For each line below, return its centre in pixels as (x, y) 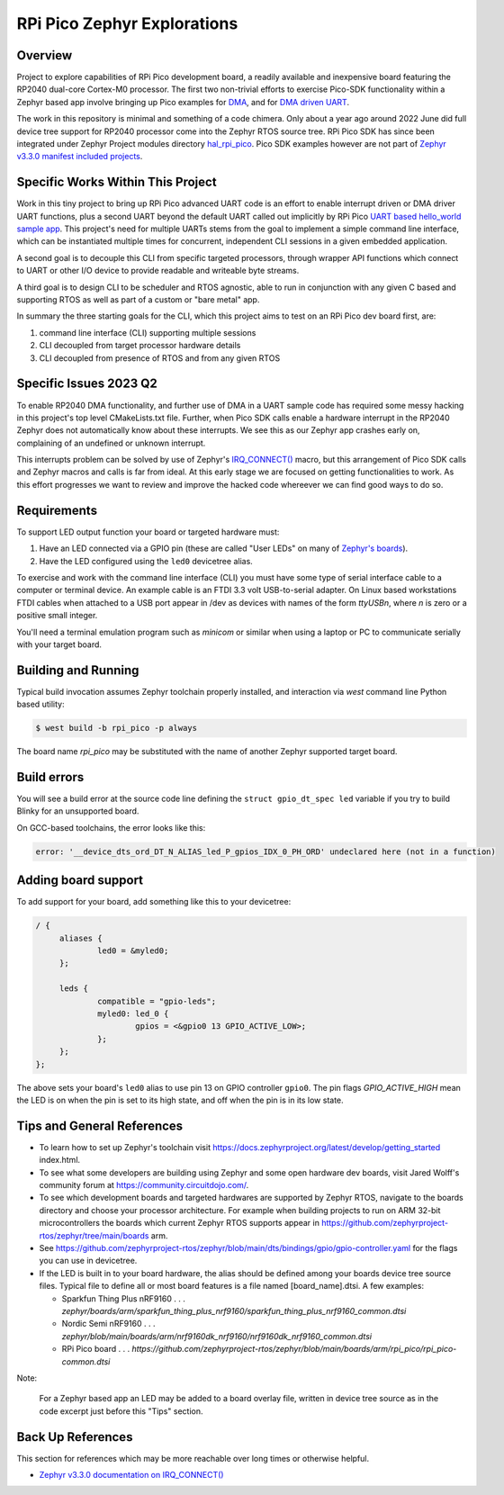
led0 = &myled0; (133, 951)
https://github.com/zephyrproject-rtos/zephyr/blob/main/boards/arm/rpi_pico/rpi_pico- (294, 1349)
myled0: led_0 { (133, 1014)
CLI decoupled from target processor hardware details (140, 346)
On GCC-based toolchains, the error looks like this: (111, 827)
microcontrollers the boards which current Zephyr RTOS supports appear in (179, 1223)
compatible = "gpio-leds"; (157, 1001)
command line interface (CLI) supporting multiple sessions (148, 332)
